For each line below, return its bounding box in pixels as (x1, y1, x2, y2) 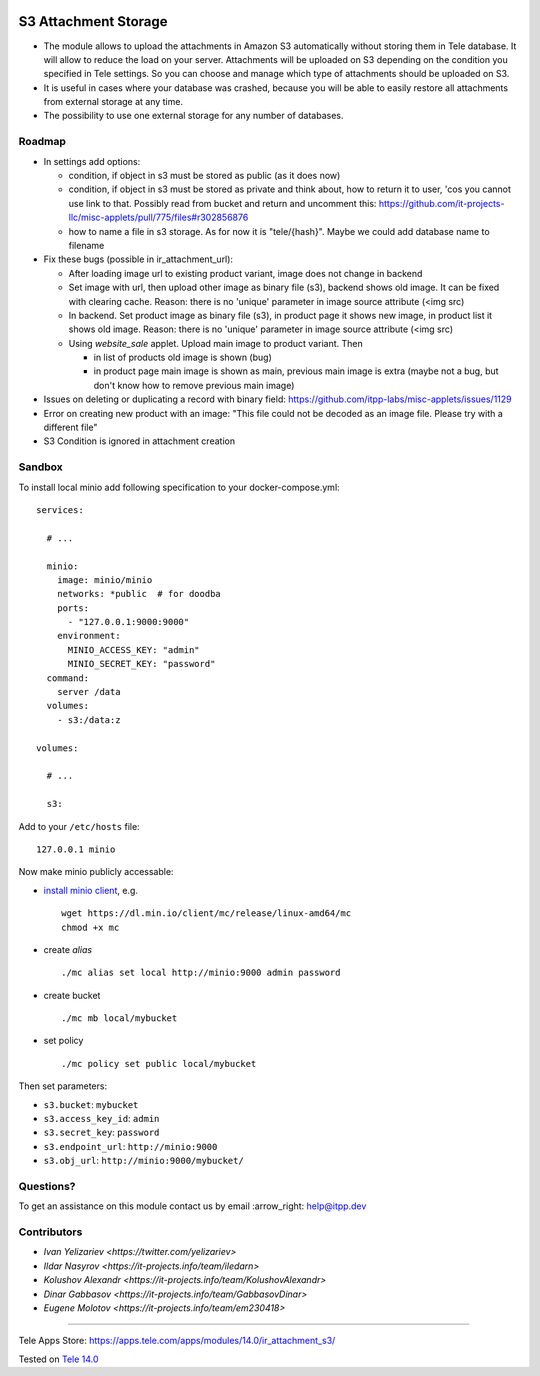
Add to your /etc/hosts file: (18, 820, 140, 832)
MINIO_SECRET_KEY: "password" (67, 658, 216, 670)
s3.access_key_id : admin (43, 1113, 160, 1125)
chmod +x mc (61, 921, 120, 933)
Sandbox (18, 460, 64, 474)
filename (68, 239, 105, 251)
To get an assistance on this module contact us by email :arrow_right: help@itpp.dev (18, 1200, 367, 1212)
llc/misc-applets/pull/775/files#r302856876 (68, 211, 249, 224)
